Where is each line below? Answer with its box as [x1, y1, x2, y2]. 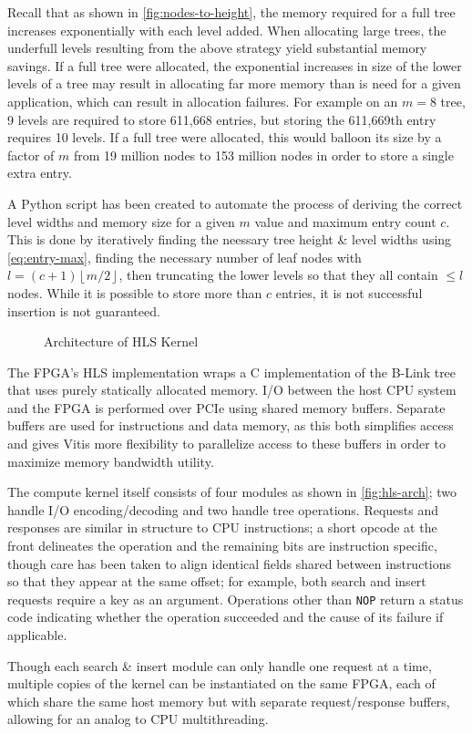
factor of [7, 145, 55, 164]
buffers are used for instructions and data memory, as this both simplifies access [7, 416, 454, 435]
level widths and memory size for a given [7, 212, 235, 231]
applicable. [7, 625, 67, 645]
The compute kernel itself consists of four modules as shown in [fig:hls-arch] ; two [7, 482, 457, 501]
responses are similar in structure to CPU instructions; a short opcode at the [7, 518, 437, 537]
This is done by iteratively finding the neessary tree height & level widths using [7, 230, 452, 249]
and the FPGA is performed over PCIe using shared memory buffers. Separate [7, 398, 446, 417]
